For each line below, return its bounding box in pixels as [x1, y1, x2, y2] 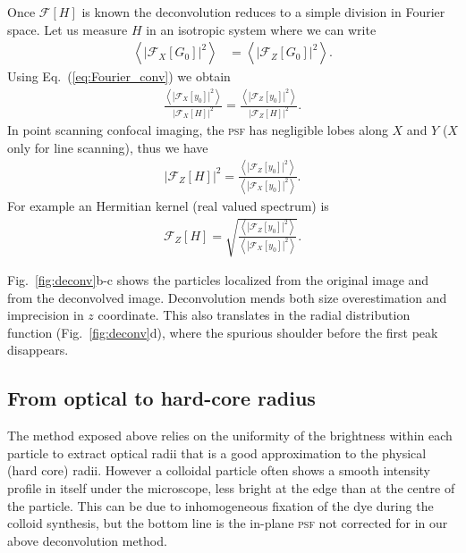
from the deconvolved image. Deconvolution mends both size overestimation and [7, 288, 447, 306]
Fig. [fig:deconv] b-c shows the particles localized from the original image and [7, 271, 429, 289]
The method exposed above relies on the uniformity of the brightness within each [7, 426, 453, 445]
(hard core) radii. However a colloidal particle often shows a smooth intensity [7, 461, 430, 480]
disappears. [7, 340, 69, 359]
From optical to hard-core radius [7, 384, 316, 412]
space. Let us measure [7, 20, 128, 38]
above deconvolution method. [7, 531, 167, 549]
